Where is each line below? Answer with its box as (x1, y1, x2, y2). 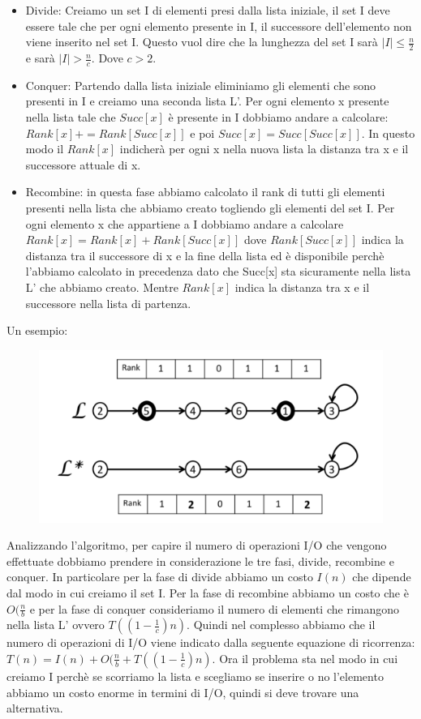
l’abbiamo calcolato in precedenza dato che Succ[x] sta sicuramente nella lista (25, 263, 411, 280)
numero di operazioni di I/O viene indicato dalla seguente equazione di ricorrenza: (6, 634, 415, 651)
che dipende (352, 568, 411, 585)
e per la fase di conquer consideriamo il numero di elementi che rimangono (29, 600, 400, 617)
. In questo (361, 124, 415, 141)
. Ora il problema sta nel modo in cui (212, 649, 398, 666)
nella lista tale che (25, 109, 116, 126)
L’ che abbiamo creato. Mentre (25, 278, 178, 295)
